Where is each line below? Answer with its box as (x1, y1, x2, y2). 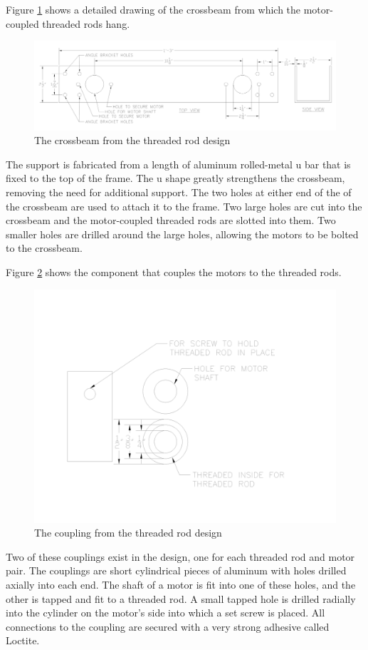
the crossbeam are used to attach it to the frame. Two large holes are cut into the (6, 198, 362, 213)
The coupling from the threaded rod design (34, 525, 222, 540)
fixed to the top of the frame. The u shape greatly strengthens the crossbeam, (6, 171, 345, 186)
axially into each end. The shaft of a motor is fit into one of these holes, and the (6, 577, 356, 592)
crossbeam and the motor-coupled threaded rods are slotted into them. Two (6, 213, 336, 228)
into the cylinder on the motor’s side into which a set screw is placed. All (6, 605, 325, 620)
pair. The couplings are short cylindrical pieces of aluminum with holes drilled (6, 563, 347, 578)
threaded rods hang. (42, 16, 130, 31)
